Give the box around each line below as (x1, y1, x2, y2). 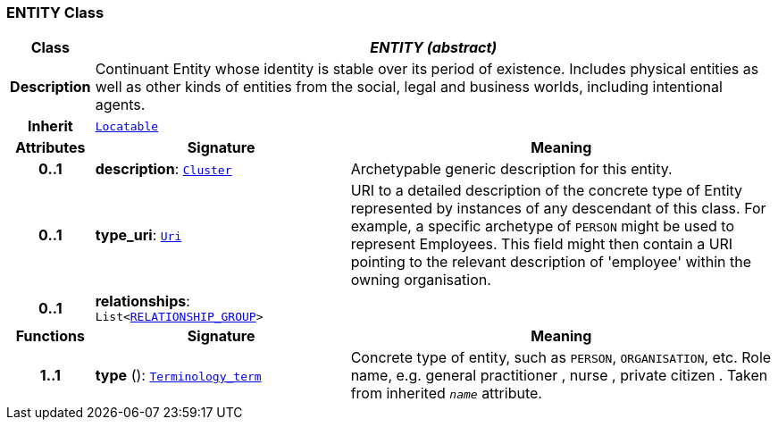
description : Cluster (95, 160, 232, 179)
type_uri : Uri (95, 226, 182, 245)
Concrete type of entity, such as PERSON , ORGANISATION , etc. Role (350, 348, 772, 367)
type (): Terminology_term (95, 366, 262, 385)
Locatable (95, 119, 159, 133)
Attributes (15, 138, 86, 157)
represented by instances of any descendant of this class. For (350, 199, 766, 218)
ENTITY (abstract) (370, 38, 498, 57)
